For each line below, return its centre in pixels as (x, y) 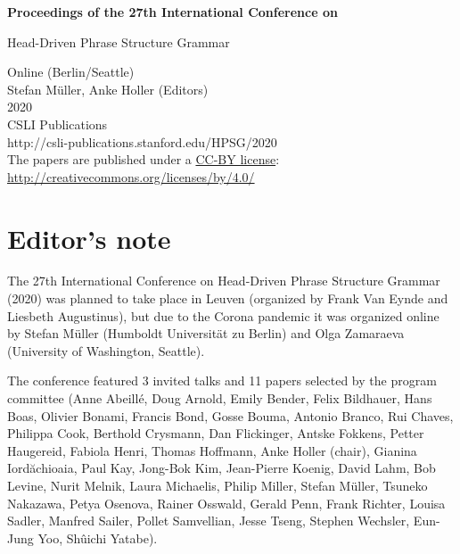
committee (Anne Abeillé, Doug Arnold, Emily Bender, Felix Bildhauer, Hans (220, 398)
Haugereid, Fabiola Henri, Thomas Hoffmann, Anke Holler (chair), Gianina (212, 450)
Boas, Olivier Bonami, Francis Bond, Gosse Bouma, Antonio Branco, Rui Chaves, (230, 415)
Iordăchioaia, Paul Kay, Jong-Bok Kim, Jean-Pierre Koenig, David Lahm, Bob (222, 468)
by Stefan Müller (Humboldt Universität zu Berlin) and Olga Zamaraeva (206, 333)
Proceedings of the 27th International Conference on (172, 12)
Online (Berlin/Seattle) (71, 72)
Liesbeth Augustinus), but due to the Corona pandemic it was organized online (223, 315)
